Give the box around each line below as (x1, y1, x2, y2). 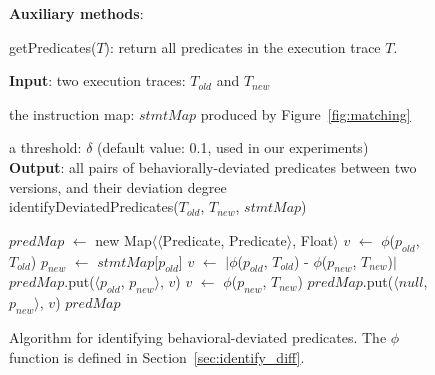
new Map (95, 229, 152, 250)
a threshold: (9, 137, 82, 158)
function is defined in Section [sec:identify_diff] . (9, 346, 305, 367)
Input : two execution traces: (9, 70, 186, 91)
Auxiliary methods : (9, 3, 144, 23)
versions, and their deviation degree (9, 176, 227, 197)
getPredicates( (9, 36, 97, 57)
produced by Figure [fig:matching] (200, 103, 411, 124)
